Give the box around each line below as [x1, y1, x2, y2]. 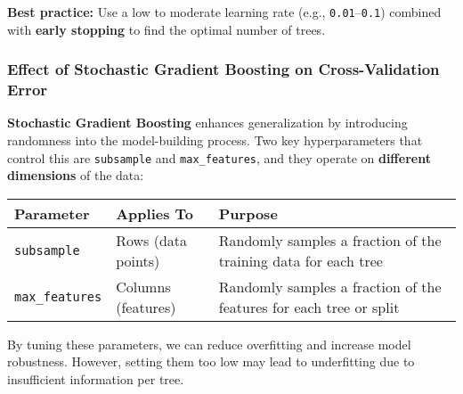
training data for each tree [218, 250, 383, 271]
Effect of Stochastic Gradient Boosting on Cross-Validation [7, 58, 440, 80]
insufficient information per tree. [7, 370, 184, 389]
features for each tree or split [218, 296, 400, 317]
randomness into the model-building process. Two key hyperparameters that [7, 130, 423, 149]
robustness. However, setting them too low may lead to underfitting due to [7, 352, 415, 371]
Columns [116, 275, 171, 297]
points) [116, 250, 160, 271]
